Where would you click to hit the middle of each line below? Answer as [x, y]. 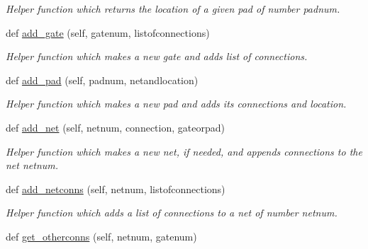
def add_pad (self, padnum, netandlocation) [102, 80]
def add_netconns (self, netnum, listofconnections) [116, 189]
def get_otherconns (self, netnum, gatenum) [101, 236]
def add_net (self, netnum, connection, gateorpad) [115, 127]
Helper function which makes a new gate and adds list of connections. [157, 56]
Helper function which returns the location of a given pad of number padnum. [173, 8]
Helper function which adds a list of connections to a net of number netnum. [172, 213]
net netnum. [32, 165]
